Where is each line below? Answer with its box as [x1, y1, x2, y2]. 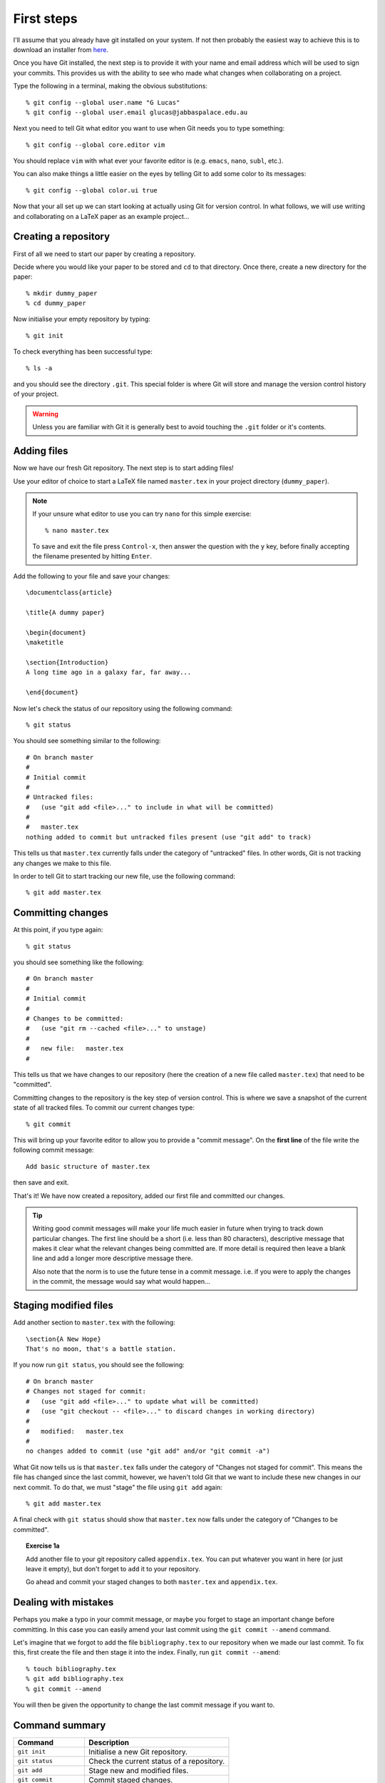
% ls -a [26, 364, 53, 372]
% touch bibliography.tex [26, 1665, 117, 1672]
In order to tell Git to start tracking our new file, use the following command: [13, 872, 235, 881]
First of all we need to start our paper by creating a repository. [13, 250, 196, 258]
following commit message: [13, 1145, 94, 1155]
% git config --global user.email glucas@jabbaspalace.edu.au [26, 108, 248, 116]
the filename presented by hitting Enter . [32, 552, 153, 561]
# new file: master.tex [26, 1045, 124, 1053]
